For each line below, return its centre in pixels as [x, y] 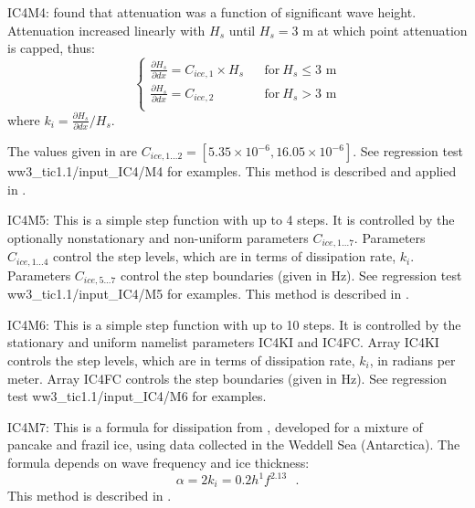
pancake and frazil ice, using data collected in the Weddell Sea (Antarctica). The [234, 444]
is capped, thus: [51, 48]
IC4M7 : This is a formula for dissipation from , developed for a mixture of [215, 426]
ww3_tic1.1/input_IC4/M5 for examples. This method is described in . [208, 294]
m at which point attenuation [385, 30]
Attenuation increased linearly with [106, 30]
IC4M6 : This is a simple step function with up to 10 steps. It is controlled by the [234, 324]
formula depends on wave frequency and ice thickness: [158, 462]
